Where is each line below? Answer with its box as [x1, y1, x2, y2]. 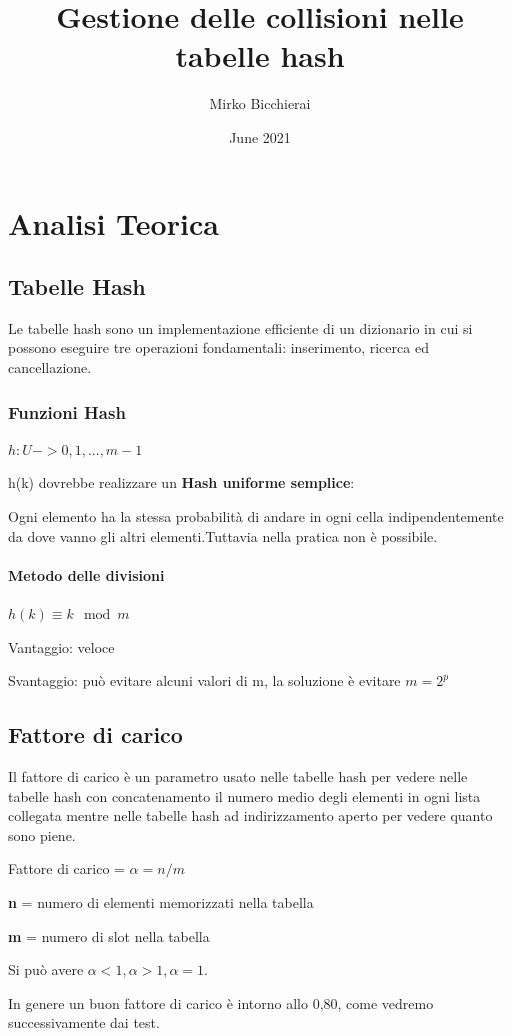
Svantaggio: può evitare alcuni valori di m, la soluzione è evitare [8, 670, 401, 691]
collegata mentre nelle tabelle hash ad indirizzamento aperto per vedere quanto [8, 805, 493, 826]
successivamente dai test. [8, 1012, 160, 1033]
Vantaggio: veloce [8, 636, 115, 657]
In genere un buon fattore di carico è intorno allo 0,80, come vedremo [8, 992, 434, 1013]
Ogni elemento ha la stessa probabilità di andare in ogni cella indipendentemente [8, 506, 504, 527]
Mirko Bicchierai [209, 93, 311, 114]
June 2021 [229, 126, 291, 147]
